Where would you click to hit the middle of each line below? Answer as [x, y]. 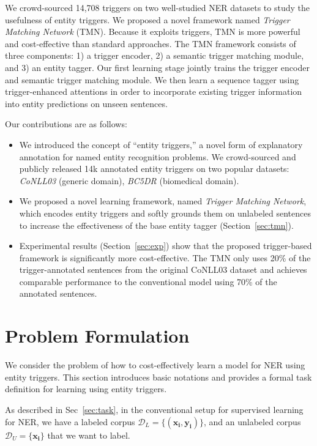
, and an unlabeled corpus [252, 421]
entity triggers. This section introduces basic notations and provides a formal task [158, 377]
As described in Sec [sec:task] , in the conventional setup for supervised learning [154, 409]
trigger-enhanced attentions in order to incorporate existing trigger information [154, 91]
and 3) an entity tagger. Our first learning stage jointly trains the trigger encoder [157, 67]
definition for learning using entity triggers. [86, 389]
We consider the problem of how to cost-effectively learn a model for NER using [155, 365]
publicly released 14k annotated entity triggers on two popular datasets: [154, 169]
